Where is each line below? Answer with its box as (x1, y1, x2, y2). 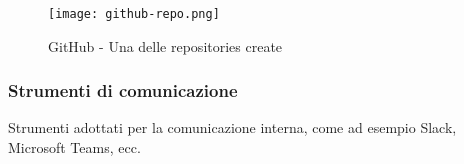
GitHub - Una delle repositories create (48, 35, 283, 56)
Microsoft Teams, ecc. (8, 137, 141, 158)
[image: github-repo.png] (48, 7, 220, 21)
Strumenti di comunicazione (8, 78, 238, 103)
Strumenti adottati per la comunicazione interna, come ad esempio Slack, (8, 117, 457, 138)
